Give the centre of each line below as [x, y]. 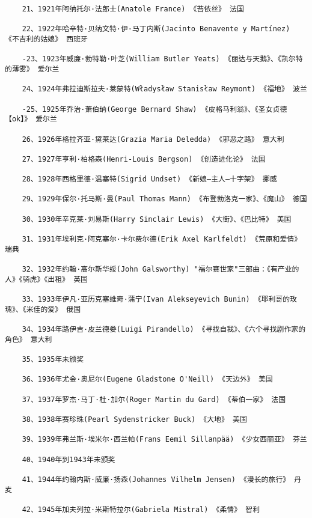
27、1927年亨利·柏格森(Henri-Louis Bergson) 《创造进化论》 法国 [144, 159]
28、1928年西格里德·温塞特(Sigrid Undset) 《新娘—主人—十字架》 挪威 [149, 179]
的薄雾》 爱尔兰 [32, 69]
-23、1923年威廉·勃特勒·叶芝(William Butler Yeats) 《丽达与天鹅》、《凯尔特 [162, 59]
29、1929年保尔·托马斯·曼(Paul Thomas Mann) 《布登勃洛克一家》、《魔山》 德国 [164, 199]
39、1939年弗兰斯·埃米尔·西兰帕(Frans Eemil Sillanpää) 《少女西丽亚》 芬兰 [164, 440]
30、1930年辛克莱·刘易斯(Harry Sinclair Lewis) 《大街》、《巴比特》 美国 [157, 219]
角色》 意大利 [29, 339]
